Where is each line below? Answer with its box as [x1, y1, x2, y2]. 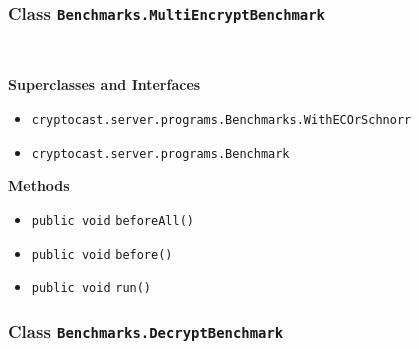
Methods [8, 175, 70, 196]
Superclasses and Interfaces [8, 74, 201, 95]
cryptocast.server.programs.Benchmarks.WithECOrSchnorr [31, 112, 412, 127]
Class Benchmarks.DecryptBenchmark [8, 318, 284, 343]
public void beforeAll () [31, 213, 194, 228]
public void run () [31, 281, 152, 296]
